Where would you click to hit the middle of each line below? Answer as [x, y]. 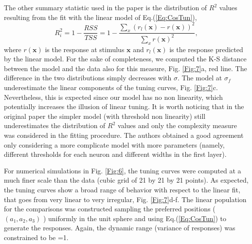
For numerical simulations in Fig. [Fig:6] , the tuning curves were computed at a [123, 170]
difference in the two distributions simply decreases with [88, 78]
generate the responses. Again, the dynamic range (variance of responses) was [120, 228]
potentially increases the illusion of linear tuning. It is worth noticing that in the [124, 106]
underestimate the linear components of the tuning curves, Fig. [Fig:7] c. [111, 87]
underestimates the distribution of [55, 125]
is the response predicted [206, 49]
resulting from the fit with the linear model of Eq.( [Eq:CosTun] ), [100, 17]
